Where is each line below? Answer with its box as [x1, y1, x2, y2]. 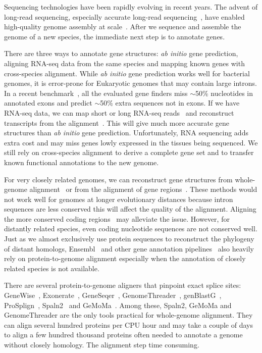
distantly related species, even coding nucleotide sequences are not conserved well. [4, 223, 257, 234]
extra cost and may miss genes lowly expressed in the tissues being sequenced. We [4, 137, 258, 147]
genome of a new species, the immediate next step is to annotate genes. [4, 31, 225, 41]
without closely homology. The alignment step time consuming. [4, 339, 199, 349]
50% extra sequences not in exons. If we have [100, 97, 240, 108]
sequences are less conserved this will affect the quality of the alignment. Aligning [4, 204, 256, 214]
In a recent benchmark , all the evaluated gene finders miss [4, 87, 188, 98]
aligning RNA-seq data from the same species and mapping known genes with [4, 58, 245, 68]
